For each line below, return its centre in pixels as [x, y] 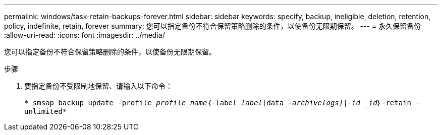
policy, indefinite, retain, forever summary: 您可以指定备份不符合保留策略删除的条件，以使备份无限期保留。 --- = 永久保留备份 [213, 26]
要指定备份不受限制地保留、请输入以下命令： [98, 86]
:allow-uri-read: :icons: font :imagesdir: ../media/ [85, 35]
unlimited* [46, 111]
